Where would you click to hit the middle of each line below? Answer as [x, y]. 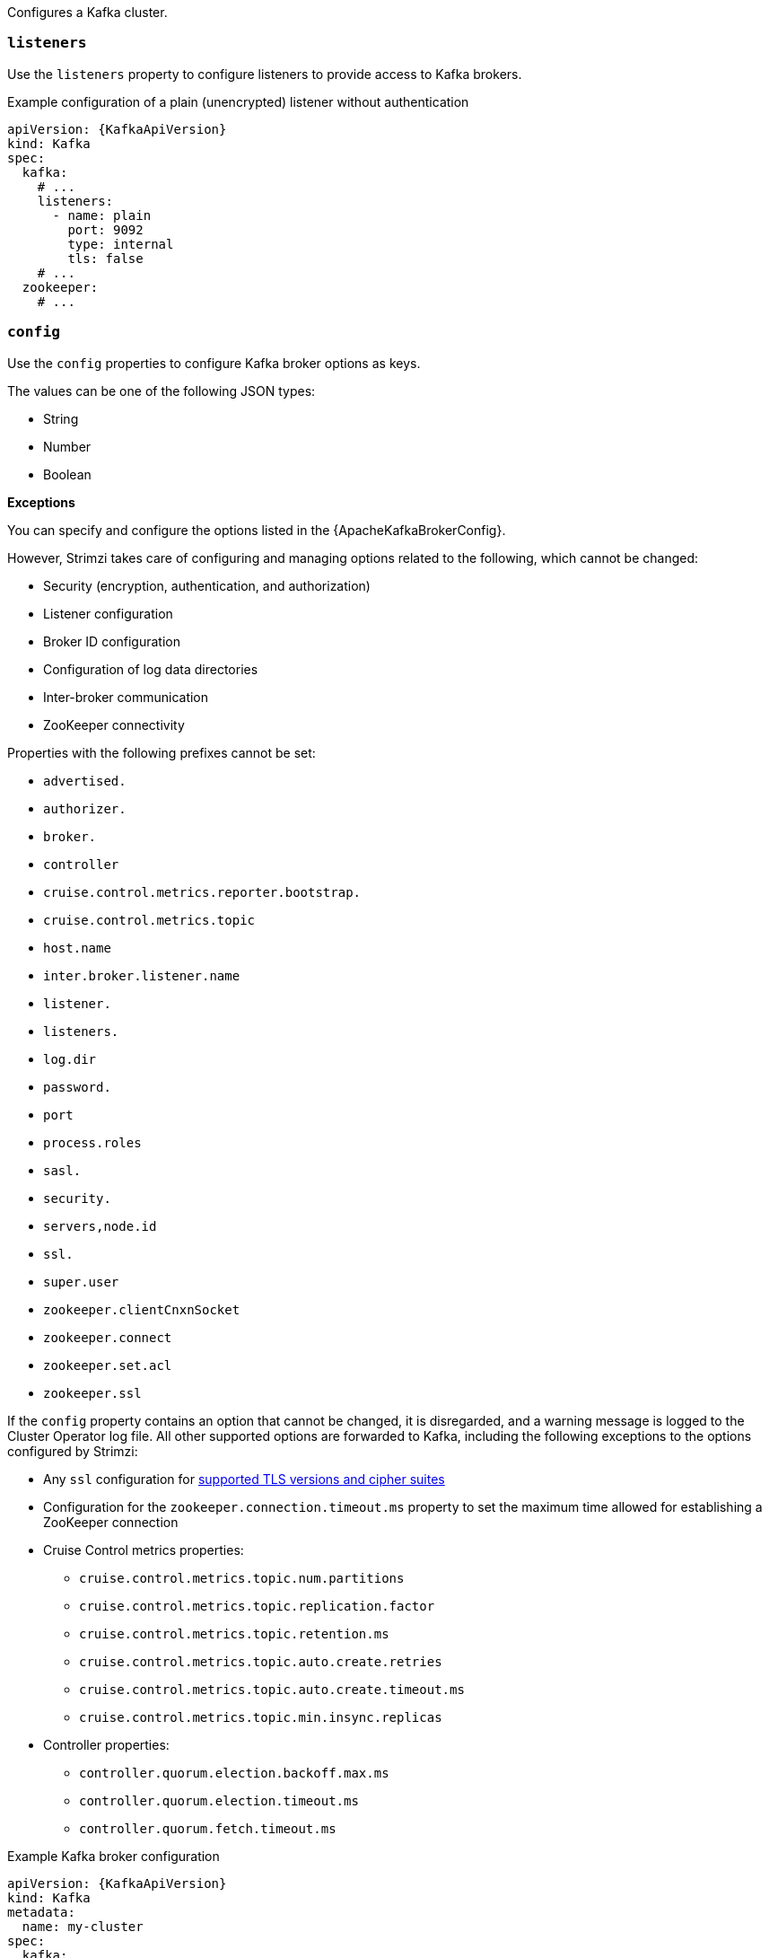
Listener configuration [108, 613]
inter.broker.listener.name [142, 975]
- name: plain [102, 215]
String [61, 418]
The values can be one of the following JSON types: [162, 391]
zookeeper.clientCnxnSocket [142, 1309]
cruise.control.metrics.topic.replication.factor [257, 1606]
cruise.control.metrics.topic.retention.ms [234, 1633]
